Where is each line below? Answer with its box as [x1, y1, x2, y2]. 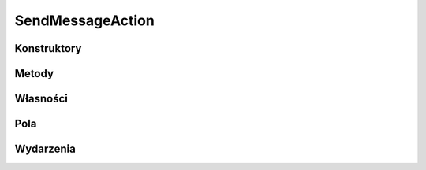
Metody [14, 67, 54, 80]
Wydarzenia [14, 142, 77, 156]
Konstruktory [14, 42, 82, 55]
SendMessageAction [14, 12, 155, 29]
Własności [14, 92, 69, 105]
